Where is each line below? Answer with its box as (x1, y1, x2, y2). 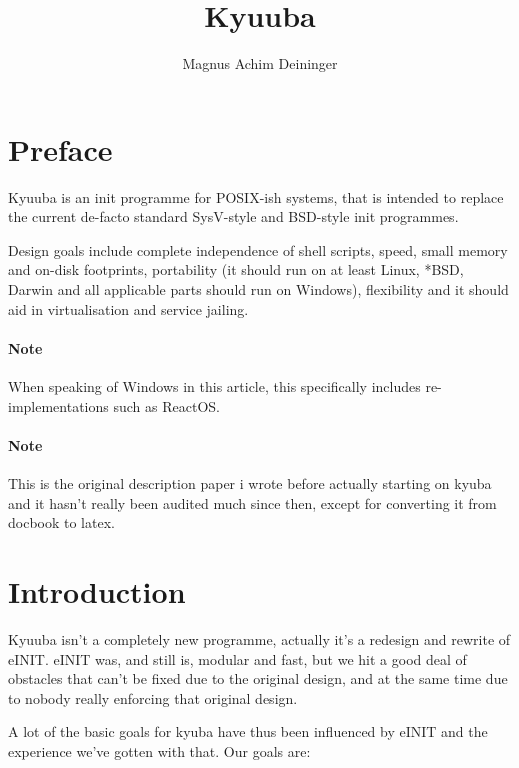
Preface (8, 128, 113, 169)
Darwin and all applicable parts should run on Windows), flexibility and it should (8, 279, 509, 300)
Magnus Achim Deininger (182, 53, 338, 74)
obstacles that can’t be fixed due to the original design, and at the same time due (8, 668, 508, 689)
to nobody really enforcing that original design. (8, 687, 298, 708)
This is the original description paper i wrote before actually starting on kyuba (8, 473, 492, 493)
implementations (8, 395, 109, 416)
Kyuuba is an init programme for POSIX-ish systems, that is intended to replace (8, 186, 504, 207)
